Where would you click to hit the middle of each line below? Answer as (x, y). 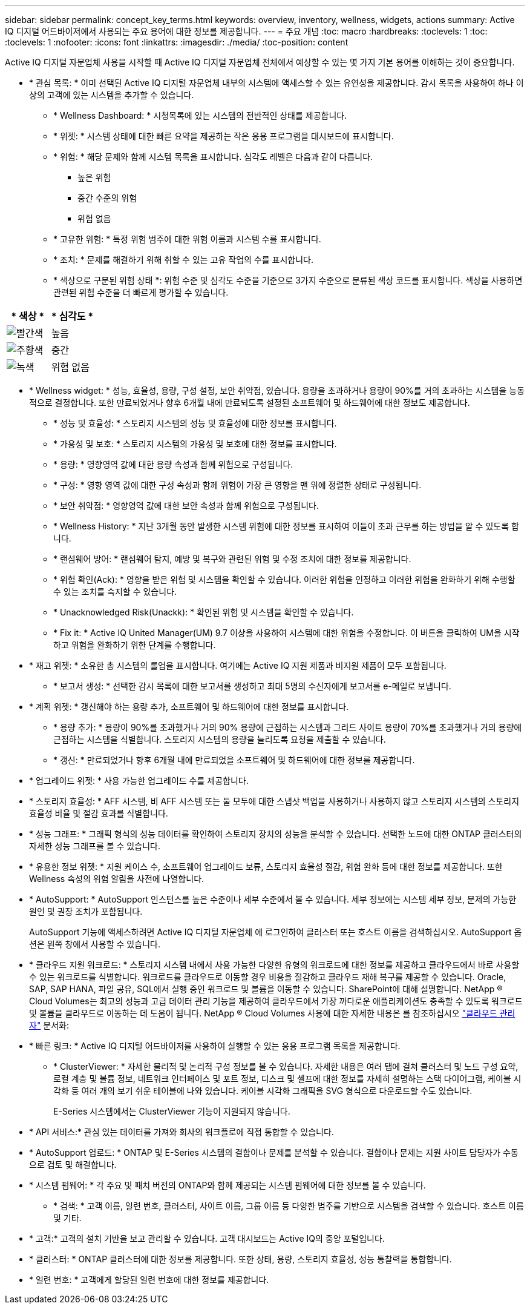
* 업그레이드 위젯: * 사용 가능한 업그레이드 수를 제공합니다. (139, 780)
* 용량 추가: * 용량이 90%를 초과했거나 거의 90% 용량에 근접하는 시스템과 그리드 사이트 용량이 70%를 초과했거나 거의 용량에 (288, 727)
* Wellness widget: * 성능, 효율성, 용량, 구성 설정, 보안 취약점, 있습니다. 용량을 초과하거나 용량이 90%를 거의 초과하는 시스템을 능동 (277, 390)
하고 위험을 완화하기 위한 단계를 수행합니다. (135, 645)
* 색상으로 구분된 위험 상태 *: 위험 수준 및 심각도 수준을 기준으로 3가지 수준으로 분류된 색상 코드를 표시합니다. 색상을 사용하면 (288, 280)
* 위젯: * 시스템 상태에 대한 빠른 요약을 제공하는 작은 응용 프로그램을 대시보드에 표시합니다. (224, 136)
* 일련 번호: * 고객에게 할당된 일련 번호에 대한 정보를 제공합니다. (149, 1280)
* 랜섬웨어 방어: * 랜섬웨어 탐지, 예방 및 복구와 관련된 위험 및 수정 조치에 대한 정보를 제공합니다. (232, 559)
